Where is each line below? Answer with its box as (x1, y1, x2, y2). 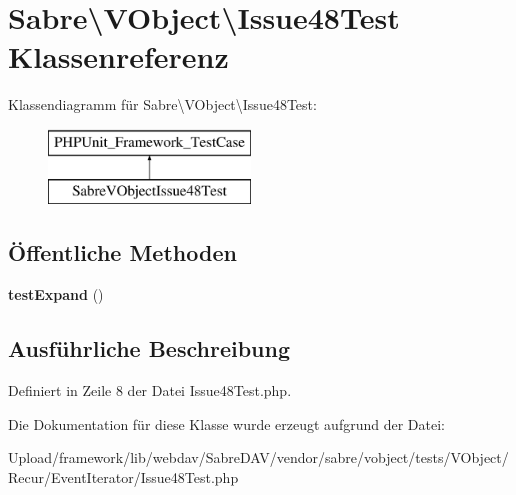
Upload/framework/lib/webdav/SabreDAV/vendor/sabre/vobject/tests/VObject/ (8, 447, 509, 468)
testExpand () (8, 284, 104, 305)
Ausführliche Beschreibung (8, 333, 290, 364)
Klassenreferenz (8, 36, 229, 77)
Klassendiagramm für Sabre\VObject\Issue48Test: (8, 94, 317, 115)
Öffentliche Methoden (8, 237, 237, 268)
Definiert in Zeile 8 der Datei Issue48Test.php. (8, 380, 292, 401)
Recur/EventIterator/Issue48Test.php (8, 466, 239, 487)
